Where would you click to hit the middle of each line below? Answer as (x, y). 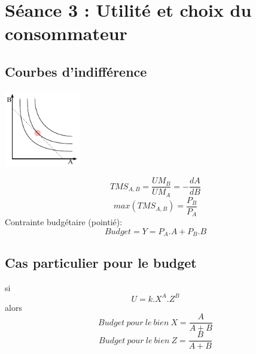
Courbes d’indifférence (76, 71)
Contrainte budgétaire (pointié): (64, 222)
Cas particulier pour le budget (101, 262)
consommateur (66, 33)
